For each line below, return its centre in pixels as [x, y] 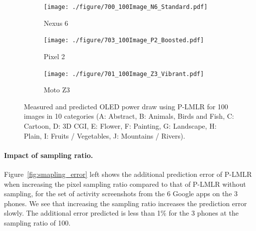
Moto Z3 [57, 90]
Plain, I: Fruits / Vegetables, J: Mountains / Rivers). [105, 135]
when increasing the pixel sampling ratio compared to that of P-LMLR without [125, 184]
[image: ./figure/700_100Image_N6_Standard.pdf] [126, 7]
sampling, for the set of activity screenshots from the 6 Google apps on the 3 [121, 193]
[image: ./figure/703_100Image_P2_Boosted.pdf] [124, 40]
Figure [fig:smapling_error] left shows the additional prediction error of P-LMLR [128, 174]
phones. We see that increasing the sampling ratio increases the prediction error [126, 203]
